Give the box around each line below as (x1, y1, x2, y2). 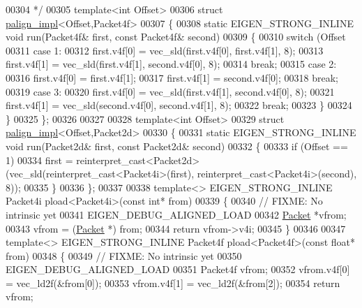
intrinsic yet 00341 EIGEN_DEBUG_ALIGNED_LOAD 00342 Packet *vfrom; (6, 207, 347, 221)
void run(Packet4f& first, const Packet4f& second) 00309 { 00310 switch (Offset (6, 29, 346, 44)
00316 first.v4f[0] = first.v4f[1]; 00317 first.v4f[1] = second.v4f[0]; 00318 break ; (6, 70, 338, 85)
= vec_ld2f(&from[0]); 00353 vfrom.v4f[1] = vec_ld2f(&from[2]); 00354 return (6, 275, 340, 290)
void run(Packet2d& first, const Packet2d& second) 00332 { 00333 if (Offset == (6, 138, 348, 153)
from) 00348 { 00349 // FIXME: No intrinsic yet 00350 (6, 248, 242, 263)
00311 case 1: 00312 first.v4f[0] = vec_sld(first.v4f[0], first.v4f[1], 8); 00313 (6, 43, 324, 57)
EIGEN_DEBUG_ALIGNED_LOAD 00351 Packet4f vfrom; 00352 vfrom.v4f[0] (6, 262, 350, 277)
